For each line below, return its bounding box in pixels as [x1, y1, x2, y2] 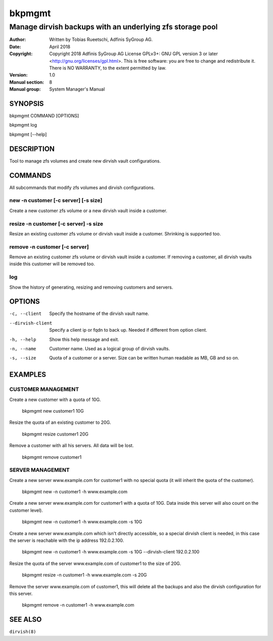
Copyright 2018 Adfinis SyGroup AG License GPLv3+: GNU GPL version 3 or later [49, 51, 218, 57]
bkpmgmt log [9, 122, 37, 128]
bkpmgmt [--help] [9, 131, 47, 137]
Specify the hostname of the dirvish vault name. [49, 310, 149, 316]
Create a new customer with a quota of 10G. [9, 396, 101, 403]
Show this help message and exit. [49, 336, 119, 342]
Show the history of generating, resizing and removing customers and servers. [9, 284, 173, 290]
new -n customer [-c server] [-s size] [9, 197, 103, 204]
